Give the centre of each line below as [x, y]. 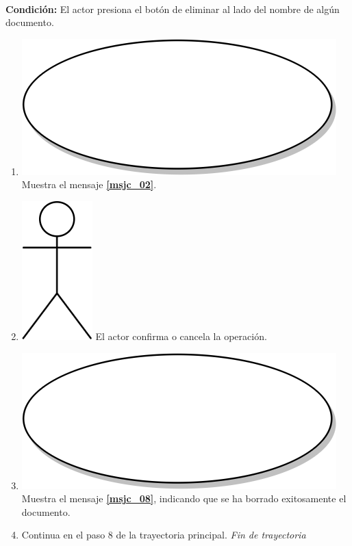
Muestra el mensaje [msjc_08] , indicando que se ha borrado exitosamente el [184, 498]
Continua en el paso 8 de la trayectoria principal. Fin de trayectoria [164, 535]
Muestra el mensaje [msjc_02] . [89, 184]
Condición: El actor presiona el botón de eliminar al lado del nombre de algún [173, 9]
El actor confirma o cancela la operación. [181, 336]
